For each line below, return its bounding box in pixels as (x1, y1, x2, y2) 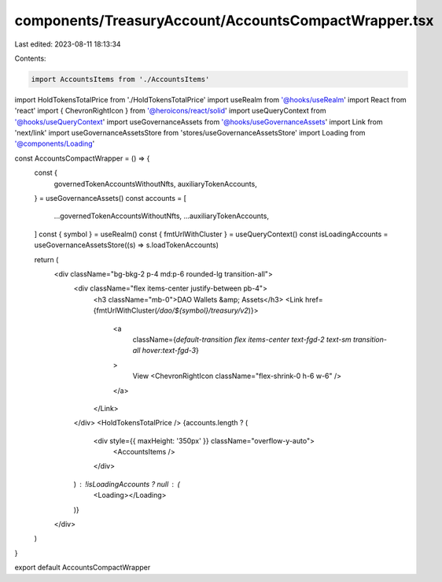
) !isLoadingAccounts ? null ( (73, 479, 180, 488)
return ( (34, 254, 59, 264)
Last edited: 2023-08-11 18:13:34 (14, 39, 121, 49)
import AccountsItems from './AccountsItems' (31, 75, 210, 83)
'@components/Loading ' (14, 139, 95, 149)
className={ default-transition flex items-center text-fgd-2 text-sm (132, 335, 352, 344)
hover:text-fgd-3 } (142, 346, 200, 355)
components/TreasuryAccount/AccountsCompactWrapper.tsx (14, 12, 434, 29)
